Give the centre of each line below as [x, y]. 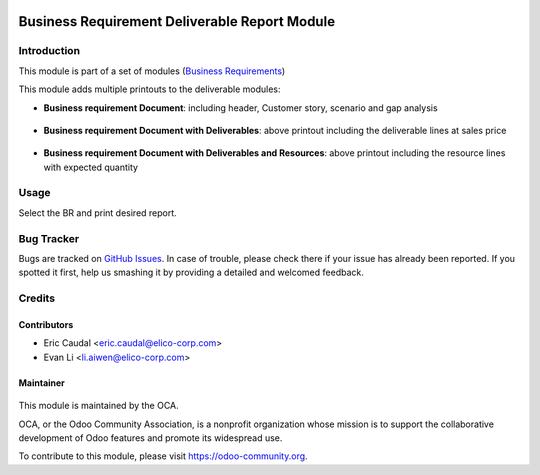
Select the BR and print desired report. [97, 212]
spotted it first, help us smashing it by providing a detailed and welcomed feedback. [191, 272]
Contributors [46, 324]
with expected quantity [91, 167]
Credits [36, 298]
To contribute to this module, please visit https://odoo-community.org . [163, 456]
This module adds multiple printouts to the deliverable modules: [149, 89]
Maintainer [41, 382]
